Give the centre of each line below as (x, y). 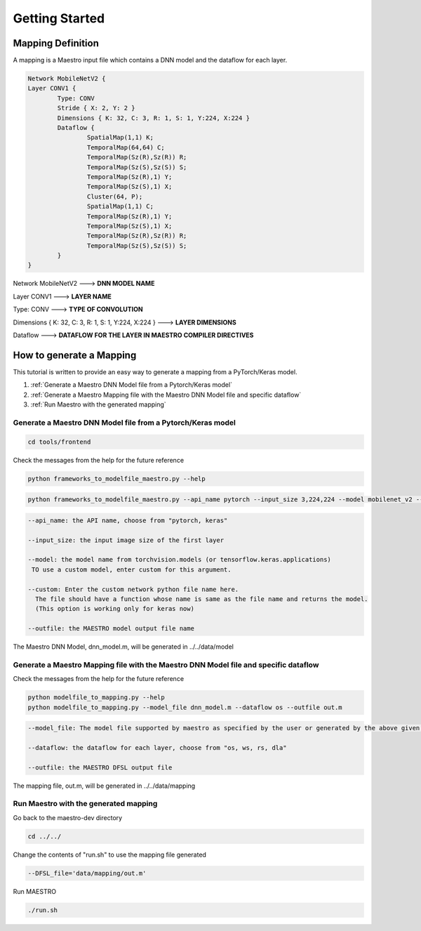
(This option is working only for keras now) (115, 609)
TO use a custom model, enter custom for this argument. (132, 569)
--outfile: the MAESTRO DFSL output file (100, 767)
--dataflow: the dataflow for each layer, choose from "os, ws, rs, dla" (157, 747)
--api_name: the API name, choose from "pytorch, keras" (128, 520)
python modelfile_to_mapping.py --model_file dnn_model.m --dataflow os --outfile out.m (185, 707)
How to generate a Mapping (75, 355)
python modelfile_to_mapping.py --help (96, 698)
